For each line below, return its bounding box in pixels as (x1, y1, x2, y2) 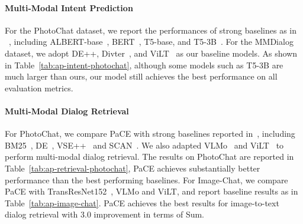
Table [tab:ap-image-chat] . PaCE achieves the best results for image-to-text (5, 196, 279, 209)
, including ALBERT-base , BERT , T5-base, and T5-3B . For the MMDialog (9, 35, 294, 48)
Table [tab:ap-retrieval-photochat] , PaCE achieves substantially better (5, 162, 260, 174)
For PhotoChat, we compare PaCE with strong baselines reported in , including (5, 127, 295, 140)
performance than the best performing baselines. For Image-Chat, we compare (5, 173, 288, 186)
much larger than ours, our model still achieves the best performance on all (5, 70, 278, 83)
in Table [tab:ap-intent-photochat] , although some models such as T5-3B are (5, 58, 283, 71)
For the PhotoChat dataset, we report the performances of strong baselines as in (5, 24, 297, 36)
